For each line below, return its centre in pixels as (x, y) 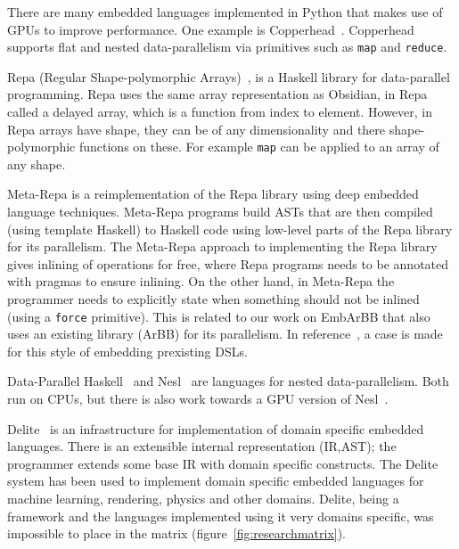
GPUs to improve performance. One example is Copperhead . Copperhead (211, 29)
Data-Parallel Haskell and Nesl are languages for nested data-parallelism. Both (228, 381)
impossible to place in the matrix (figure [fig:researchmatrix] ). (177, 533)
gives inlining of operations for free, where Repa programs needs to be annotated (228, 263)
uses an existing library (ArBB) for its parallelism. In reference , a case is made (225, 334)
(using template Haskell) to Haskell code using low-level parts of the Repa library (230, 229)
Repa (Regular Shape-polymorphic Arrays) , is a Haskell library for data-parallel (229, 76)
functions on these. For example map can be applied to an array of (259, 147)
